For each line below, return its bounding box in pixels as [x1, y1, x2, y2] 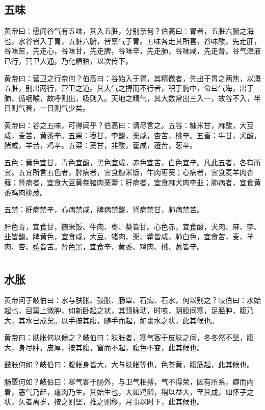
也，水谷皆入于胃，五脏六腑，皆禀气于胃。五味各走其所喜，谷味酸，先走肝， [4, 35, 261, 46]
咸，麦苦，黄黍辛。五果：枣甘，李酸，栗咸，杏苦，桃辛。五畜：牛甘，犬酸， [4, 130, 261, 140]
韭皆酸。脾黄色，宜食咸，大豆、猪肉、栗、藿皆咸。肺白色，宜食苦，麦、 [4, 231, 247, 242]
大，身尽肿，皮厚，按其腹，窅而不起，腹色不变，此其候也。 [4, 342, 204, 352]
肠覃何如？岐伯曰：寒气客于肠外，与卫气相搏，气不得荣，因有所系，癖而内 [4, 376, 254, 387]
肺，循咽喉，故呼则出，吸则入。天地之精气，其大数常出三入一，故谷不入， [4, 92, 254, 103]
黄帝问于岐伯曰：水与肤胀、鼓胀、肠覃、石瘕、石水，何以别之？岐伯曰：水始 [4, 295, 261, 305]
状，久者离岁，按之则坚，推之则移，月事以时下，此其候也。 [4, 396, 204, 407]
